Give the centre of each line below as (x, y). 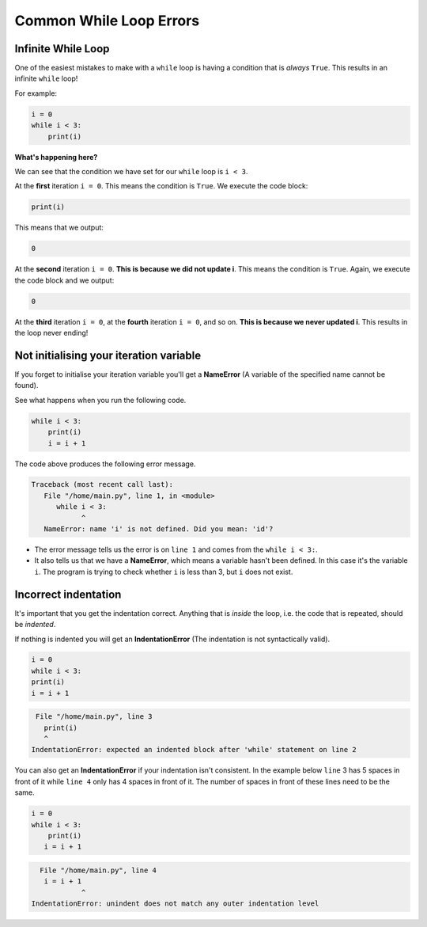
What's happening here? (56, 157)
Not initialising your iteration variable (108, 355)
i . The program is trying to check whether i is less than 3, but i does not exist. (164, 572)
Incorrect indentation (68, 594)
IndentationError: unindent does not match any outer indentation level (175, 904)
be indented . (35, 625)
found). (26, 386)
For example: (36, 93)
